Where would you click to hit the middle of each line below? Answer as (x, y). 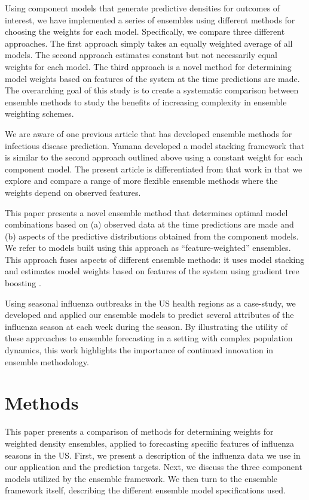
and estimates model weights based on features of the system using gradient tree (152, 271)
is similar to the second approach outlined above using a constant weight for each (154, 157)
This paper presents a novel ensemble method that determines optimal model (146, 212)
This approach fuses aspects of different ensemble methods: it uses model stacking (155, 259)
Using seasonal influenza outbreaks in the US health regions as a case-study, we (150, 303)
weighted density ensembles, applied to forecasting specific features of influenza (149, 443)
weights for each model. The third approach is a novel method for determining (148, 66)
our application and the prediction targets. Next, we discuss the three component (154, 467)
